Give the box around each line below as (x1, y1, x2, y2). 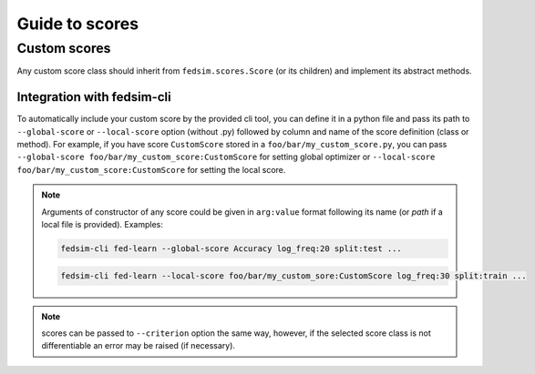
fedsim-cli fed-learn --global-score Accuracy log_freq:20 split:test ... (60, 244, 403, 254)
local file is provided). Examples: (41, 219, 163, 230)
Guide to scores (16, 14, 139, 34)
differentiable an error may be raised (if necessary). (41, 340, 236, 351)
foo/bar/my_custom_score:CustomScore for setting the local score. (16, 164, 286, 175)
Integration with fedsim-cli (16, 89, 172, 105)
